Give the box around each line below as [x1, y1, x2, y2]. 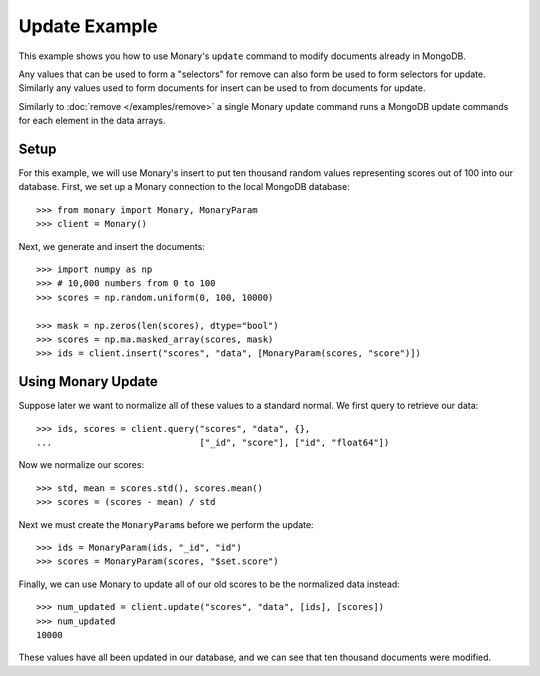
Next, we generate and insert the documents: [18, 240, 205, 252]
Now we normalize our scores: [18, 459, 145, 471]
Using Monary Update [18, 373, 159, 390]
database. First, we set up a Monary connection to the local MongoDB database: [18, 181, 350, 193]
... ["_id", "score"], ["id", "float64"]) [36, 437, 390, 448]
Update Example [18, 15, 159, 37]
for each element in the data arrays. [18, 115, 166, 127]
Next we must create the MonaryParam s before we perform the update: [18, 518, 314, 530]
